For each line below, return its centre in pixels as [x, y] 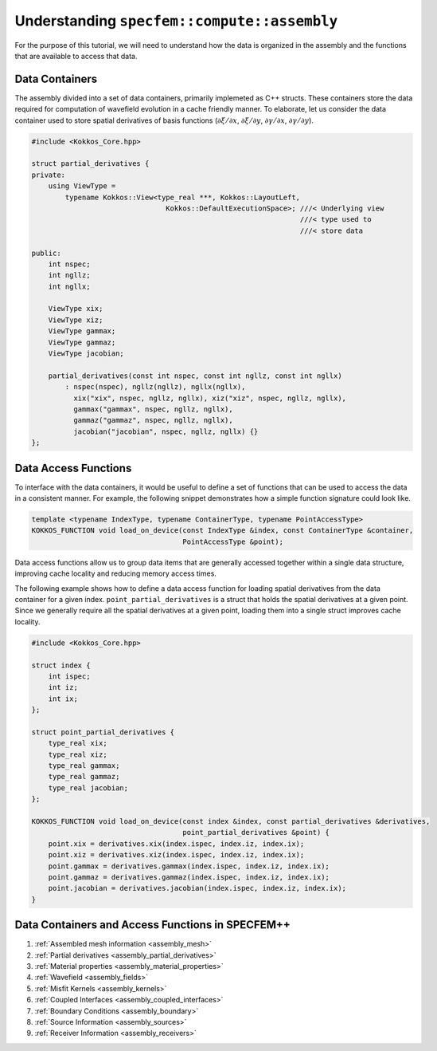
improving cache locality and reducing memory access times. [115, 573]
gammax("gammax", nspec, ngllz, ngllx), [153, 409]
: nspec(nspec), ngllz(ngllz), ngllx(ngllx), [155, 387]
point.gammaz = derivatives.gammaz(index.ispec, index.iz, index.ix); [189, 877]
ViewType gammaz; [82, 342]
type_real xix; [78, 743]
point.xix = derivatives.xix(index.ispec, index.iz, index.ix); [176, 844]
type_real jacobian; [88, 788]
